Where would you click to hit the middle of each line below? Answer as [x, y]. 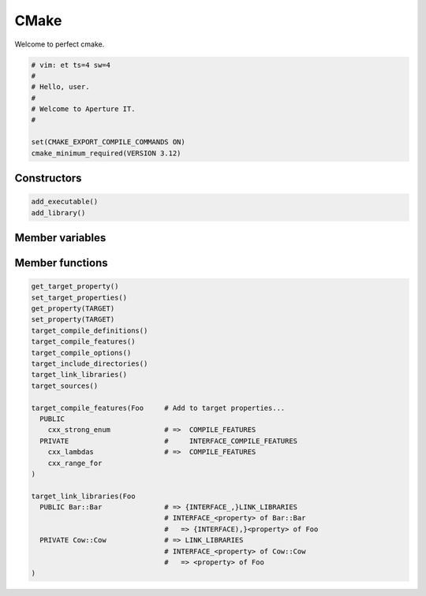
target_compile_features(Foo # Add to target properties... [158, 408]
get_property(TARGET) [73, 309]
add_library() [58, 212]
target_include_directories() [90, 363]
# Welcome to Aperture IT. [83, 109]
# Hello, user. [60, 87]
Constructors [48, 179]
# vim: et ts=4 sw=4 [71, 65]
